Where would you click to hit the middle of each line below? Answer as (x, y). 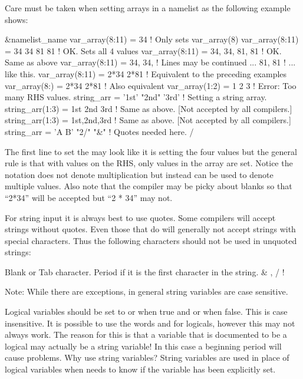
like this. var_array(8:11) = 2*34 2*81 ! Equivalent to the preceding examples (146, 73)
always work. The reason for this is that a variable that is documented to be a (146, 334)
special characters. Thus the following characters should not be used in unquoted (151, 240)
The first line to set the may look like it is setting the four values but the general (151, 151)
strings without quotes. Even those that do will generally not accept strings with (150, 229)
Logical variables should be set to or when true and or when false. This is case (146, 312)
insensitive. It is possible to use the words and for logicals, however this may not (150, 323)
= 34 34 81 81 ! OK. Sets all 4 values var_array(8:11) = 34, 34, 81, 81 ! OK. (143, 50)
